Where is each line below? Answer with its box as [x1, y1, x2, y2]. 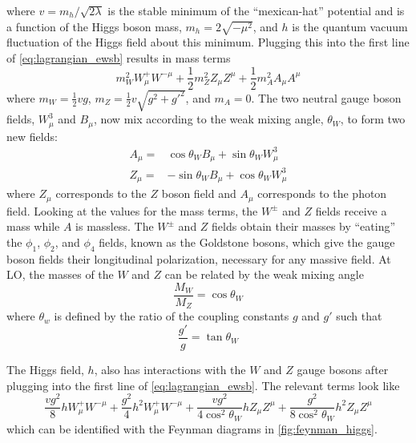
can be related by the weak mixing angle [164, 266, 364, 283]
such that [336, 308, 382, 324]
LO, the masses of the [6, 266, 114, 283]
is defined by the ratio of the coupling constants [54, 308, 289, 324]
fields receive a [315, 202, 387, 219]
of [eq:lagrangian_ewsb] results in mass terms [6, 49, 231, 66]
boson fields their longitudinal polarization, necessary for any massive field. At [6, 250, 391, 267]
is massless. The [75, 218, 154, 235]
